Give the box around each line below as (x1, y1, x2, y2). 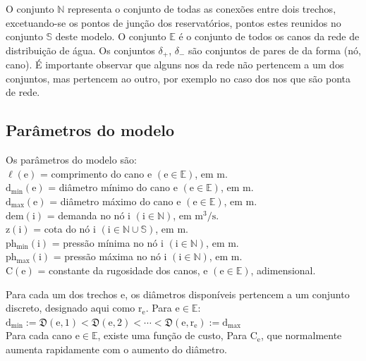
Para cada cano (6, 328, 72, 343)
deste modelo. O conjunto (55, 29, 166, 44)
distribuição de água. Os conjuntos (6, 42, 155, 57)
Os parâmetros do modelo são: (6, 152, 137, 167)
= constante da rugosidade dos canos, (37, 262, 200, 277)
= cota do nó (33, 221, 90, 236)
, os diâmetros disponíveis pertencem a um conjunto (125, 286, 350, 301)
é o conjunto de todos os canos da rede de (178, 29, 360, 44)
